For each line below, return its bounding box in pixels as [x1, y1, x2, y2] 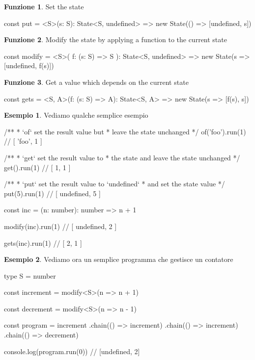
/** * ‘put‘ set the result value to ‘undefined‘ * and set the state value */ [4, 179, 225, 189]
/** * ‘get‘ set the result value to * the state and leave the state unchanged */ [4, 152, 240, 162]
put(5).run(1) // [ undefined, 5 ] [4, 188, 101, 198]
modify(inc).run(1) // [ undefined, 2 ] [4, 221, 117, 231]
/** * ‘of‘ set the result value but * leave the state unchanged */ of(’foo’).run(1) [4, 126, 246, 136]
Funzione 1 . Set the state [4, 1, 84, 11]
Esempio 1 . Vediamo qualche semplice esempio [4, 110, 148, 120]
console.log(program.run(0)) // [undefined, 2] [4, 346, 140, 356]
